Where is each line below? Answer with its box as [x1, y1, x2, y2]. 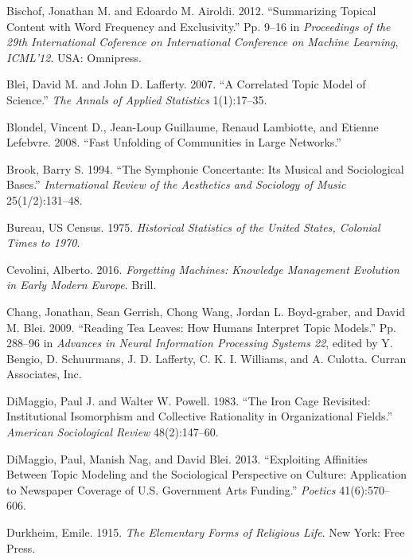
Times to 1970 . [6, 234, 80, 251]
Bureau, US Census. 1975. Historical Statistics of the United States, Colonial [6, 218, 380, 235]
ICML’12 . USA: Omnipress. [6, 49, 142, 65]
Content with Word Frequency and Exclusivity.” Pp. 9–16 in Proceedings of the [6, 18, 391, 34]
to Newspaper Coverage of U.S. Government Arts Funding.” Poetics [6, 481, 336, 498]
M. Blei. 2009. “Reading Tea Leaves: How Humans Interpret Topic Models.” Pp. [6, 319, 396, 335]
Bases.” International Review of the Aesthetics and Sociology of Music [6, 176, 346, 193]
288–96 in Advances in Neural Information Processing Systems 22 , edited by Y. [6, 334, 393, 351]
